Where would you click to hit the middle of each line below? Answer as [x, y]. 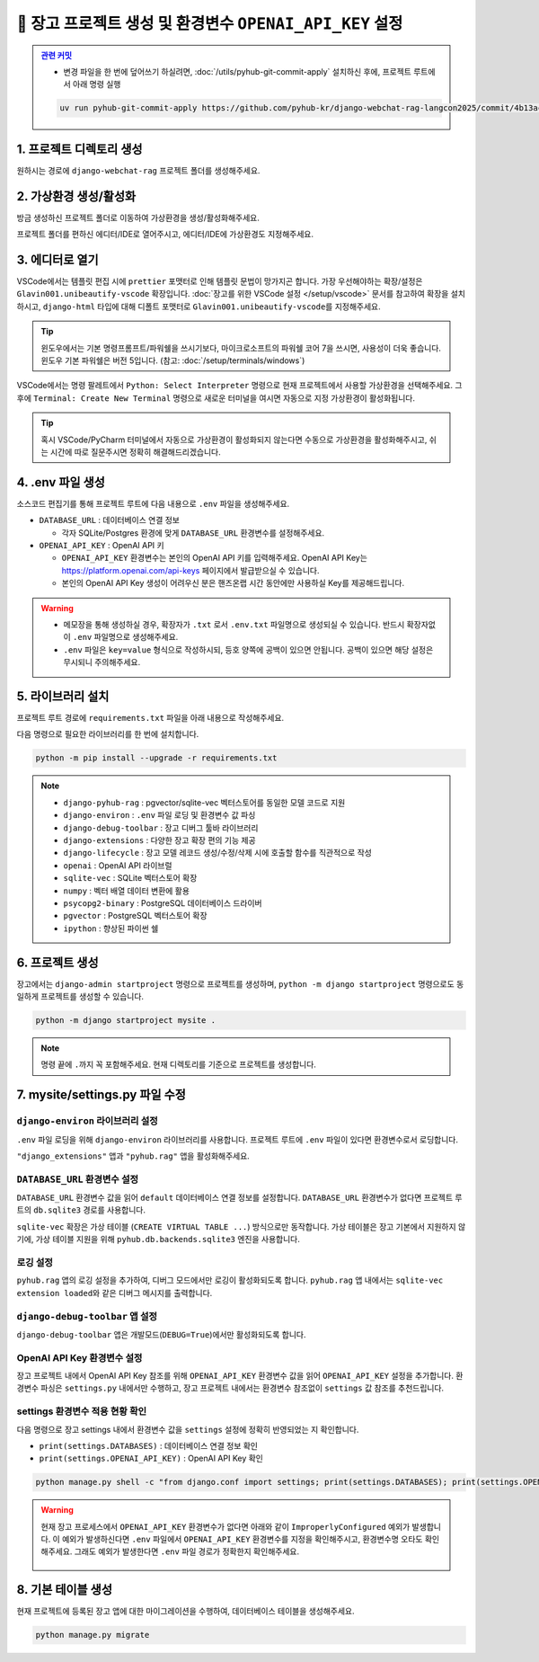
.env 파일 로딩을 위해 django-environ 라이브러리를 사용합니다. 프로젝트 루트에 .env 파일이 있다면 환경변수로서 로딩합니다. [237, 1139]
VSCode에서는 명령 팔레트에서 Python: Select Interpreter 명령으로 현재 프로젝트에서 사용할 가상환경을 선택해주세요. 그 [239, 386]
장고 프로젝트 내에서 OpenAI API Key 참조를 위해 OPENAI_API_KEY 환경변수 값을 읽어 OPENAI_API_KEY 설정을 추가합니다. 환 [240, 1376]
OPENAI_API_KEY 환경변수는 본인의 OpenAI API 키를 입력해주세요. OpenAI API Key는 [215, 558]
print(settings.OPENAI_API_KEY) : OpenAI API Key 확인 [151, 1458]
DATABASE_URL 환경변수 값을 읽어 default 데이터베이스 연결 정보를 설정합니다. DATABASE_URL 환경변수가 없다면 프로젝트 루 [239, 1198]
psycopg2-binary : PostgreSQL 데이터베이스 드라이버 [163, 902]
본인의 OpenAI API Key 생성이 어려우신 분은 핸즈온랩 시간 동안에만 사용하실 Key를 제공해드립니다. [233, 583]
